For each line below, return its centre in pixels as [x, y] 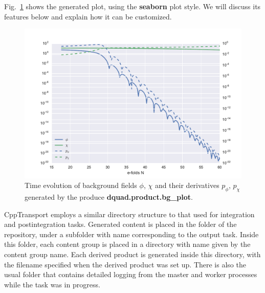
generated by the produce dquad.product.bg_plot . [109, 197]
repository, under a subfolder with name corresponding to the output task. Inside [131, 234]
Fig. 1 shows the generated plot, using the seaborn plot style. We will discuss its [132, 6]
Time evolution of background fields [81, 185]
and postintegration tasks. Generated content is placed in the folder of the [120, 224]
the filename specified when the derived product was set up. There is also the [125, 264]
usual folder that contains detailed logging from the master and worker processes [131, 274]
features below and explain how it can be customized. [88, 16]
